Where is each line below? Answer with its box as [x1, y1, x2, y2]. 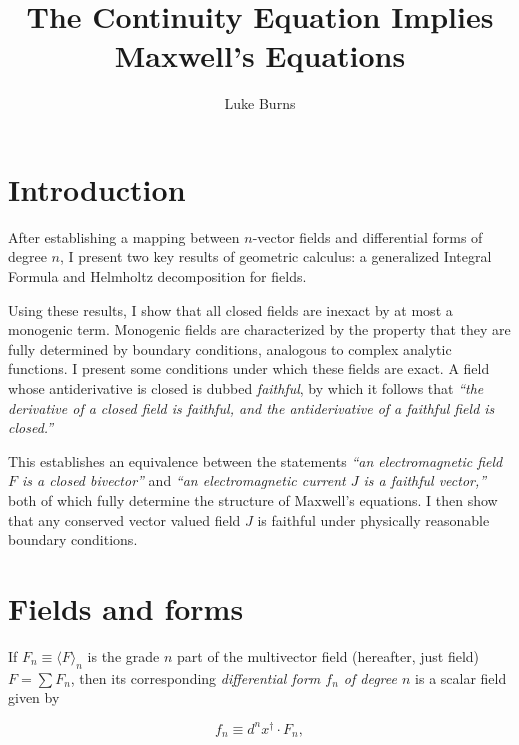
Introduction [8, 168, 186, 209]
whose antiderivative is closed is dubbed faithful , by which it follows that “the [8, 378, 484, 398]
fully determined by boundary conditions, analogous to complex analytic [8, 338, 452, 359]
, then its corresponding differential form [70, 667, 321, 688]
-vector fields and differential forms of [252, 226, 483, 247]
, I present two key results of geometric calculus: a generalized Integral [60, 246, 492, 267]
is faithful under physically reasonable [257, 509, 490, 530]
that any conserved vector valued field [8, 509, 241, 530]
